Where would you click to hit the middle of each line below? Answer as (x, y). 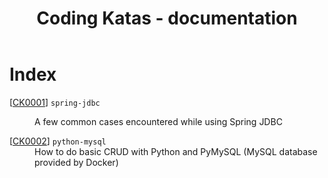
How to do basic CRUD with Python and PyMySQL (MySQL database (176, 151)
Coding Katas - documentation (167, 18)
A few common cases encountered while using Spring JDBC (158, 121)
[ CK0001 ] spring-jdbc (55, 102)
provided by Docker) (76, 162)
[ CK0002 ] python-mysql (58, 141)
